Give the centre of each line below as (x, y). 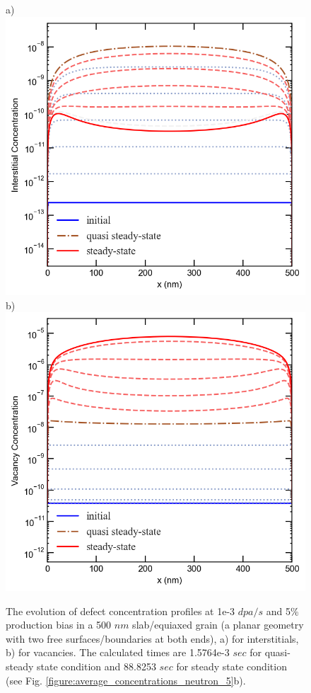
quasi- (277, 652)
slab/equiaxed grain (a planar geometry (218, 625)
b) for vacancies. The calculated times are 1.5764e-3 (118, 652)
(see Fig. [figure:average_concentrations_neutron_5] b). (126, 680)
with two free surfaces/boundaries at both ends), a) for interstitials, (152, 638)
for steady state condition (231, 666)
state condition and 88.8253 (96, 666)
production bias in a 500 (59, 625)
